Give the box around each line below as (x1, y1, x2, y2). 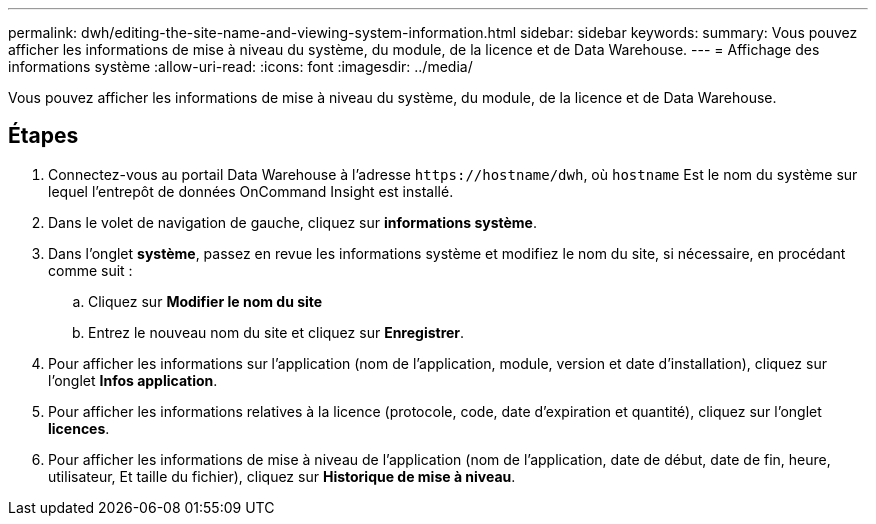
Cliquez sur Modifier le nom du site (88, 292, 323, 310)
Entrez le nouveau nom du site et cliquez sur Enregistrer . (88, 323, 465, 341)
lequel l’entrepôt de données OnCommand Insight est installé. (48, 182, 454, 200)
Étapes (8, 123, 79, 149)
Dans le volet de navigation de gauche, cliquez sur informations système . (48, 213, 537, 231)
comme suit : (48, 261, 133, 279)
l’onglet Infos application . (48, 371, 218, 389)
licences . (48, 419, 110, 437)
